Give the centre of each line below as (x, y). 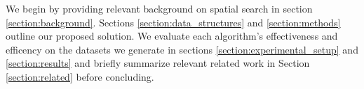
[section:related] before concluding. (80, 76)
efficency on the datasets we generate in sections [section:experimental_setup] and (182, 49)
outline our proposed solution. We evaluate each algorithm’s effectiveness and (172, 36)
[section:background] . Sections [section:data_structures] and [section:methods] (173, 22)
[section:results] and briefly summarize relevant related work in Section (158, 63)
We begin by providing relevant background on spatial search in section (159, 8)
